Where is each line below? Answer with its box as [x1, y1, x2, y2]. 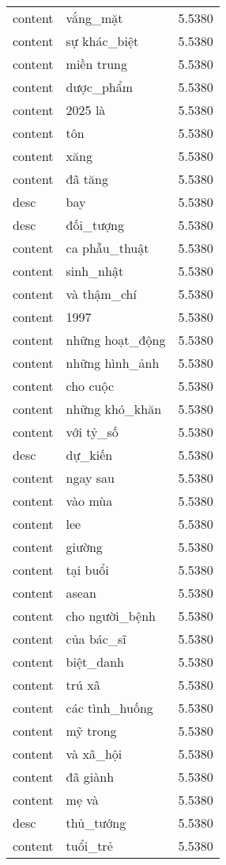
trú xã [66, 676, 100, 694]
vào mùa [66, 492, 113, 510]
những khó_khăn [66, 400, 162, 418]
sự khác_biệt [66, 32, 139, 50]
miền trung [66, 55, 127, 73]
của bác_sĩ [66, 630, 126, 648]
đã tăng [66, 170, 108, 188]
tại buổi [66, 561, 109, 579]
